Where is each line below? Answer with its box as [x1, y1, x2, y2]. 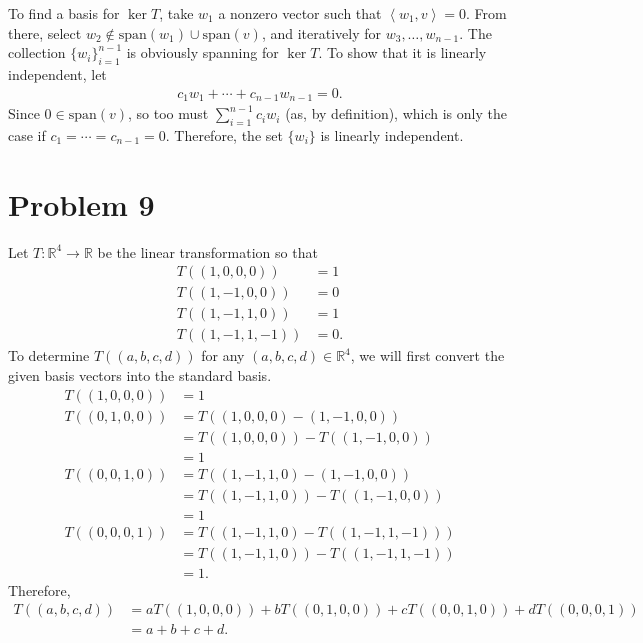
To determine [8, 345, 90, 366]
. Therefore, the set [165, 124, 283, 145]
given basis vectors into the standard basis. [8, 364, 272, 385]
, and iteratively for [261, 22, 381, 43]
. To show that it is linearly [318, 42, 487, 63]
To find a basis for [8, 3, 120, 23]
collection [8, 42, 66, 63]
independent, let [8, 63, 107, 84]
